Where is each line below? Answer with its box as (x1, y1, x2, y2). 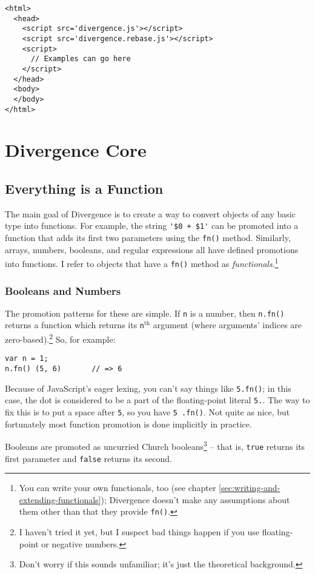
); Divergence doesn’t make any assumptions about (101, 493, 290, 506)
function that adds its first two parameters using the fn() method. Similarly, (5, 231, 291, 244)
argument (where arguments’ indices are (153, 318, 302, 331)
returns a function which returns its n (5, 318, 145, 331)
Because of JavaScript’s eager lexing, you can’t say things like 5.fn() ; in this (5, 381, 291, 394)
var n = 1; (5, 354, 48, 363)
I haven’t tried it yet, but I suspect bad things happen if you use (19, 526, 260, 538)
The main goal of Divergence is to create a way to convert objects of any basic (5, 207, 296, 220)
